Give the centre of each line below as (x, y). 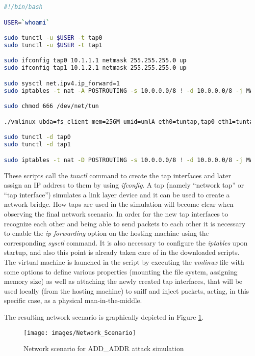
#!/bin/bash (23, 7)
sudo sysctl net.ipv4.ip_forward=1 (62, 83)
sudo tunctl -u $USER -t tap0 (53, 38)
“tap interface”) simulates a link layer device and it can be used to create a (117, 194)
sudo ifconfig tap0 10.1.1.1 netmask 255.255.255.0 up (95, 61)
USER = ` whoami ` (27, 22)
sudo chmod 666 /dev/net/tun (51, 106)
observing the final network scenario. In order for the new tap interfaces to (116, 214)
